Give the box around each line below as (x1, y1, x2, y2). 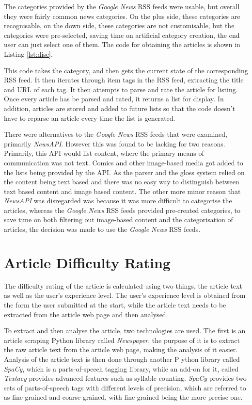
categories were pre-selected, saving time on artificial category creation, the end (4, 30, 240, 40)
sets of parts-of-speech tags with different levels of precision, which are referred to (4, 382, 246, 392)
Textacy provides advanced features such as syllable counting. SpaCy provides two (4, 373, 247, 383)
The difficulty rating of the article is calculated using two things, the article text (4, 280, 242, 291)
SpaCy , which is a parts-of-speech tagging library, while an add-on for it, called (4, 363, 238, 373)
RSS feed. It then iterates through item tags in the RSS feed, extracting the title (4, 75, 244, 85)
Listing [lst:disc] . (4, 49, 53, 59)
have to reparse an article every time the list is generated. (4, 113, 175, 123)
